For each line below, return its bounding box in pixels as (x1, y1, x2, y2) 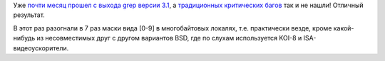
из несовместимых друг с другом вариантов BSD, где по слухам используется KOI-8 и (36, 34, 302, 43)
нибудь (13, 34, 36, 43)
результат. (13, 11, 46, 19)
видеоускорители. (13, 43, 69, 52)
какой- (333, 23, 354, 32)
